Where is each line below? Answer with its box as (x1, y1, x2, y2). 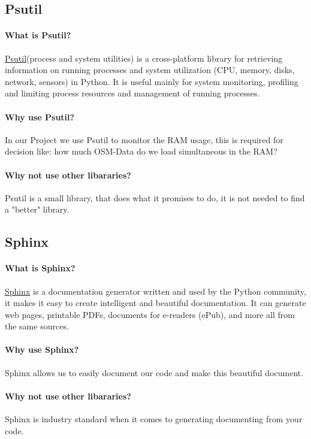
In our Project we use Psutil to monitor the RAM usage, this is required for (5, 133, 283, 146)
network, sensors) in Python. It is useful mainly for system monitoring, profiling (5, 75, 298, 87)
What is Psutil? (5, 29, 71, 41)
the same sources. (5, 320, 69, 332)
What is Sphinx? (5, 262, 76, 274)
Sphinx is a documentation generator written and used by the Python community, (5, 284, 306, 297)
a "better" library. (5, 203, 70, 216)
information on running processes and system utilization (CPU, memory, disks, (5, 63, 295, 76)
